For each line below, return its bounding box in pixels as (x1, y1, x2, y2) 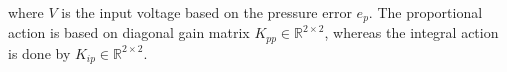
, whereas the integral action (324, 22, 499, 43)
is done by (8, 42, 71, 63)
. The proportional (368, 2, 483, 22)
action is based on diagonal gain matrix (8, 22, 250, 43)
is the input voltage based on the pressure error (61, 2, 352, 22)
